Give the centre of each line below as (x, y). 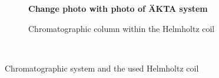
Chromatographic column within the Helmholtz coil (122, 28)
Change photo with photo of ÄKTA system (118, 8)
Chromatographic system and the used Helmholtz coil (102, 68)
